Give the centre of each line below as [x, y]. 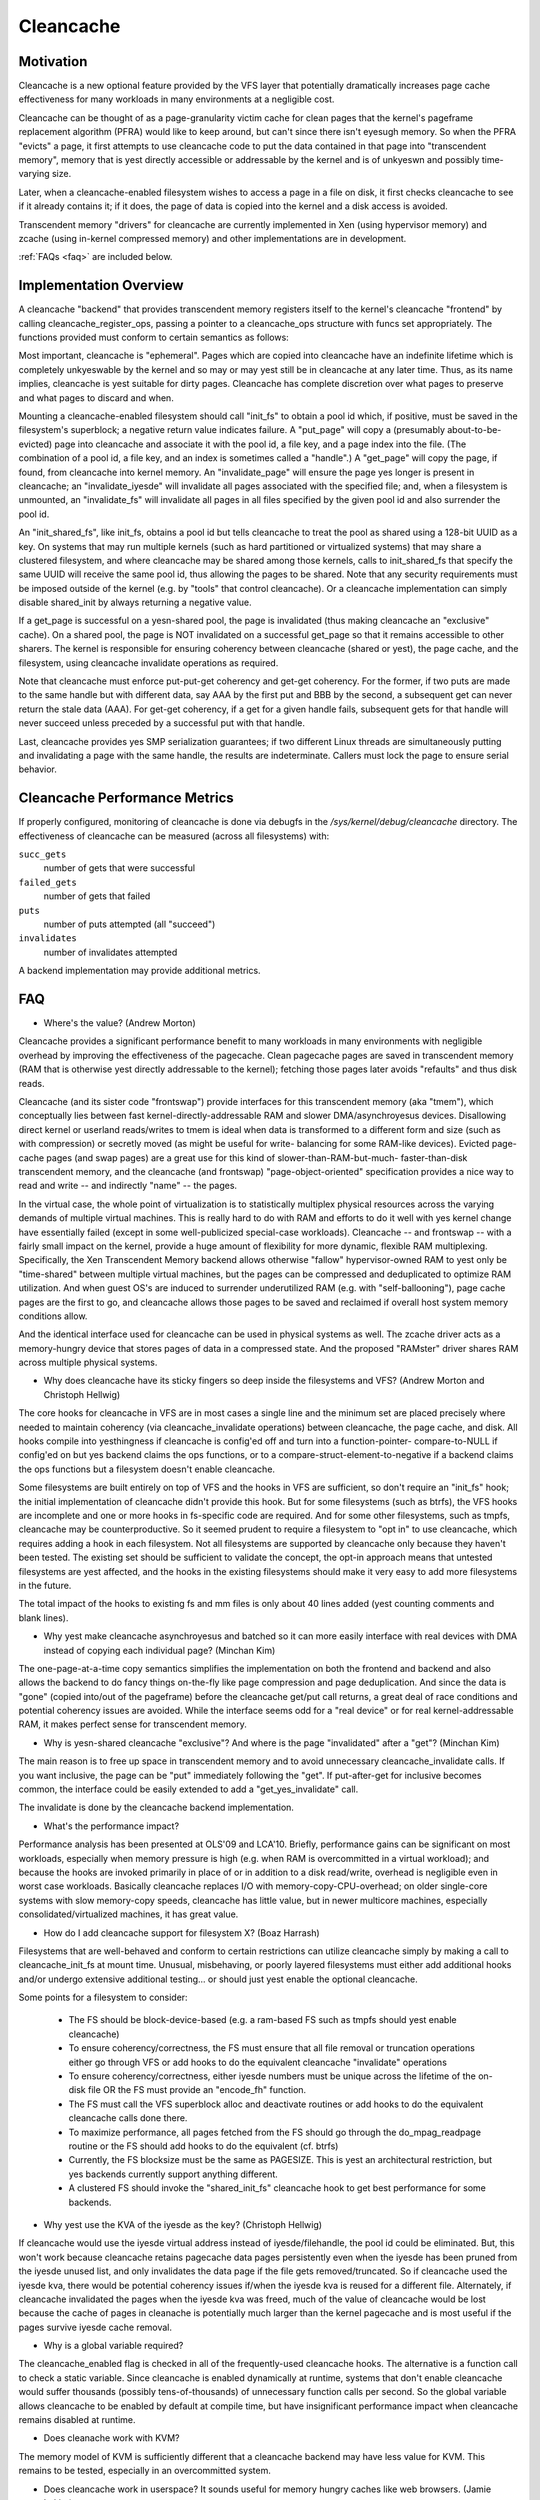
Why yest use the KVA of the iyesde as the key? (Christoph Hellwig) [183, 2224]
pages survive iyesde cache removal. [95, 2327]
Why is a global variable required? [113, 2346]
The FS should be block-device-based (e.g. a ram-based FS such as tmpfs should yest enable [262, 2020]
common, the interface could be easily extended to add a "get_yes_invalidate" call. [188, 1789]
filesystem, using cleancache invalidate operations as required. [148, 662]
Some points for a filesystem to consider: [103, 1997]
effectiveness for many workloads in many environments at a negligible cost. [176, 99]
